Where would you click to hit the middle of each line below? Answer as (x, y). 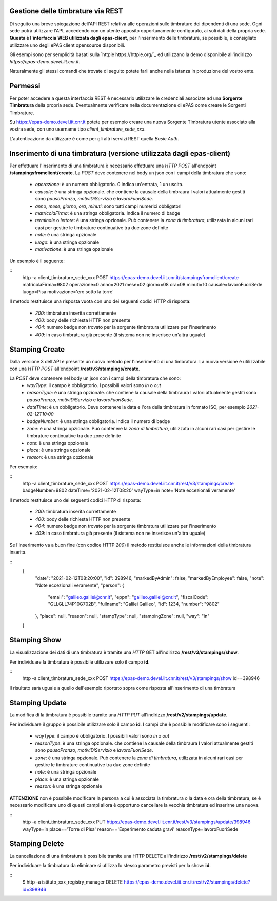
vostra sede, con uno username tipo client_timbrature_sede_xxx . (77, 129)
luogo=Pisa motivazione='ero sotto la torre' (68, 292)
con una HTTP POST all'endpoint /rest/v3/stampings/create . (75, 369)
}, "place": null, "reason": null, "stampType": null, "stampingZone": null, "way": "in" (122, 616)
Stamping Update (38, 702)
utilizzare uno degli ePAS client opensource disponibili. (67, 45)
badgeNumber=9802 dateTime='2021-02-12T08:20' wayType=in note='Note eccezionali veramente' (129, 490)
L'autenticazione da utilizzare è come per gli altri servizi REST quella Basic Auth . (94, 138)
